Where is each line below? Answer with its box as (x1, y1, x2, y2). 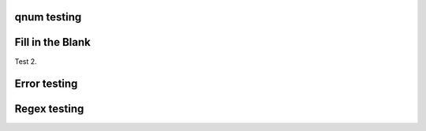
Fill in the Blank (14, 36, 91, 49)
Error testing (14, 77, 78, 91)
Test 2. (14, 56, 37, 66)
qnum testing (14, 10, 82, 24)
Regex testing (14, 103, 84, 116)
